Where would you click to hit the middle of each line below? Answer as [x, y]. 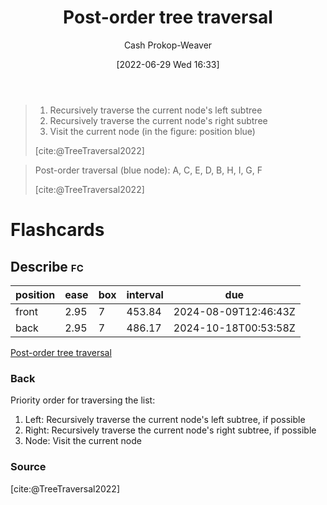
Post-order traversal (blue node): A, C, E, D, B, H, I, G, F [148, 170]
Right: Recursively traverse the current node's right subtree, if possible [170, 430]
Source [28, 467]
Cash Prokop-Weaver [168, 45]
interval [145, 294]
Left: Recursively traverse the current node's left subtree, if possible [165, 420]
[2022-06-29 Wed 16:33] [168, 64]
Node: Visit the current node [83, 441]
